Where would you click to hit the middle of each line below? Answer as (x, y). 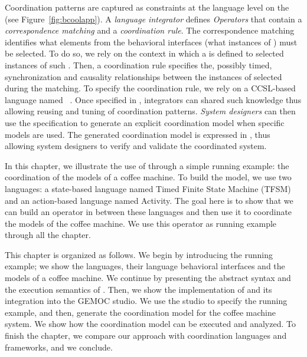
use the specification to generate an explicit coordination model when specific (145, 122)
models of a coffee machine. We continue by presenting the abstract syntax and (148, 278)
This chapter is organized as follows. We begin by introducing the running (139, 254)
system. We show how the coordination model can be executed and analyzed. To (150, 324)
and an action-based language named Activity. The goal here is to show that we (149, 200)
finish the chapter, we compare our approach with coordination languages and (146, 335)
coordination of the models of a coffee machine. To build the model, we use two (148, 177)
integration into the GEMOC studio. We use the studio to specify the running (146, 301)
